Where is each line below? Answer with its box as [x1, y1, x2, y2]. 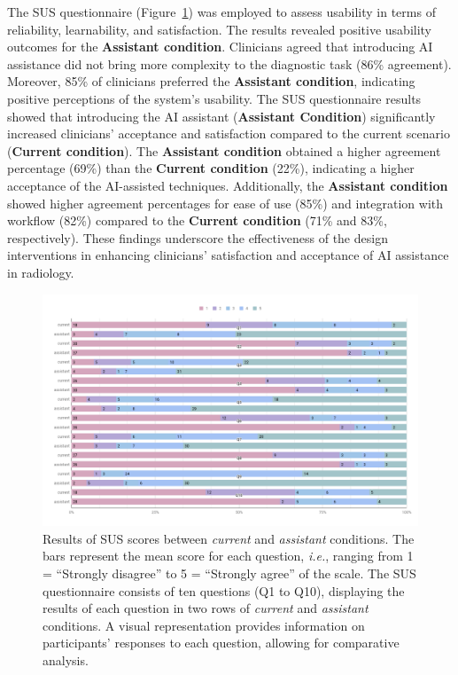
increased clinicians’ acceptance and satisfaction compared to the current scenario [7, 124, 450, 143]
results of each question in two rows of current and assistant [43, 599, 369, 617]
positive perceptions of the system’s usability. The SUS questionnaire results [7, 89, 422, 107]
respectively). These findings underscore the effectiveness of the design [7, 228, 388, 247]
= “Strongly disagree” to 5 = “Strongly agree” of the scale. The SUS [43, 563, 416, 582]
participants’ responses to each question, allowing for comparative [43, 633, 400, 652]
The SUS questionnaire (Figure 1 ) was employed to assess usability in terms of [7, 3, 436, 20]
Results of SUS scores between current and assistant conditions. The [43, 529, 415, 547]
